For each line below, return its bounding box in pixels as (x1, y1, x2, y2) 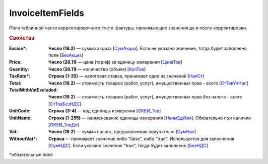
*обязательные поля (9, 152, 53, 158)
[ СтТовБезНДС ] (48, 101, 82, 107)
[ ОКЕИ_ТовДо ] (48, 122, 79, 128)
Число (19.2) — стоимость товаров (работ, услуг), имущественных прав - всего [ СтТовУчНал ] (48, 80, 248, 86)
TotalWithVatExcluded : (9, 87, 58, 93)
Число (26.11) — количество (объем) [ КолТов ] (48, 66, 146, 72)
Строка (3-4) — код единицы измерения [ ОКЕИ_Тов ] (48, 108, 161, 114)
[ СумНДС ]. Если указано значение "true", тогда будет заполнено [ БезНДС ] (48, 143, 208, 149)
